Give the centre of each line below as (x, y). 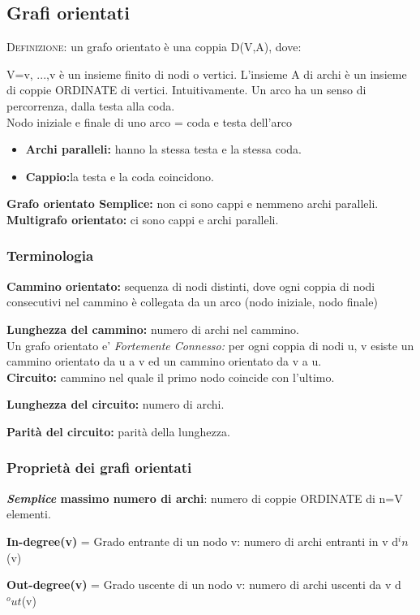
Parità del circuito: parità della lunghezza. (118, 431)
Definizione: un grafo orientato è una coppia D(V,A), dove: (154, 47)
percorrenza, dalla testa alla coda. (91, 105)
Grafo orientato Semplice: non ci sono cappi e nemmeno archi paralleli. (193, 204)
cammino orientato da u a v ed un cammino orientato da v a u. (164, 361)
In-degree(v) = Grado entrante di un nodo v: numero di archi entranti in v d (203, 541)
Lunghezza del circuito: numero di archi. (116, 404)
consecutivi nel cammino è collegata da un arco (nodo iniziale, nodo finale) (192, 302)
